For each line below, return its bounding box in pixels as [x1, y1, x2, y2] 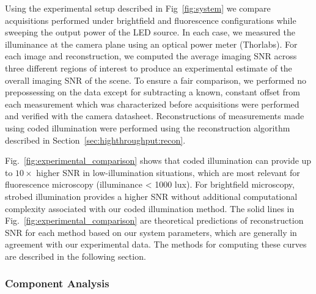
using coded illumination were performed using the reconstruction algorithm [5, 121, 290, 134]
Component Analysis [5, 276, 109, 291]
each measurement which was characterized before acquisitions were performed [5, 97, 299, 110]
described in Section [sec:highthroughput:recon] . [5, 133, 186, 146]
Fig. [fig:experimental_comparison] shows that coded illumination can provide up [5, 154, 312, 167]
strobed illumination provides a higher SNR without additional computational [5, 189, 298, 202]
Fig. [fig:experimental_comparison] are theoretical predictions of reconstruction [5, 214, 304, 227]
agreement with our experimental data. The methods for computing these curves [5, 238, 307, 251]
